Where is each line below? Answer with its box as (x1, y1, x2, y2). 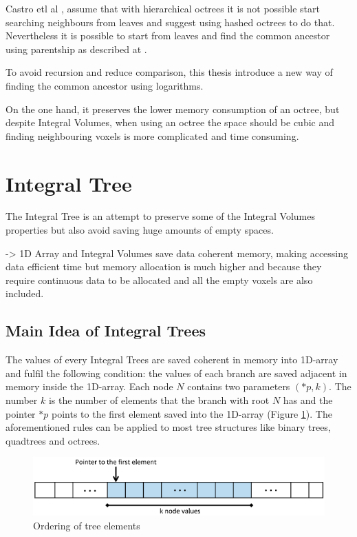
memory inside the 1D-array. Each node (6, 379, 173, 394)
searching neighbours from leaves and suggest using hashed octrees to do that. (6, 14, 335, 29)
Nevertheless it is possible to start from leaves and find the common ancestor (6, 28, 330, 43)
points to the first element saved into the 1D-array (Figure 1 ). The (51, 406, 332, 421)
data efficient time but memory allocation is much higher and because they (6, 259, 322, 274)
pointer (6, 406, 36, 421)
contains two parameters (187, 379, 290, 394)
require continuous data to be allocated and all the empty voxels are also (6, 272, 313, 287)
